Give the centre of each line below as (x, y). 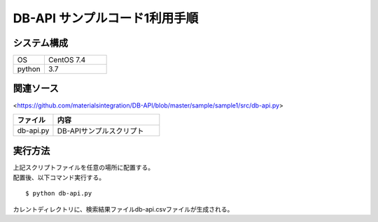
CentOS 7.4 (67, 60)
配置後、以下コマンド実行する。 (59, 177)
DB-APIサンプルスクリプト (100, 131)
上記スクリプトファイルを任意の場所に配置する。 (83, 168)
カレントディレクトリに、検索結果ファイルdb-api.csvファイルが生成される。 (123, 209)
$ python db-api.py (59, 193)
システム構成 (41, 43)
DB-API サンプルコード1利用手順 (106, 18)
